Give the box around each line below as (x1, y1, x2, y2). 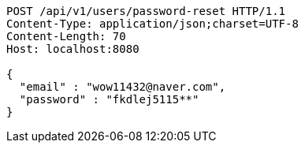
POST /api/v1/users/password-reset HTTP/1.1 (6, 5, 286, 17)
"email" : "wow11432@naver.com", (19, 80, 226, 93)
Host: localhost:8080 (6, 43, 139, 55)
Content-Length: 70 (6, 30, 126, 43)
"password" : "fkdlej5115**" (19, 93, 199, 106)
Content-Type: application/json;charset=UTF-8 (6, 17, 299, 30)
